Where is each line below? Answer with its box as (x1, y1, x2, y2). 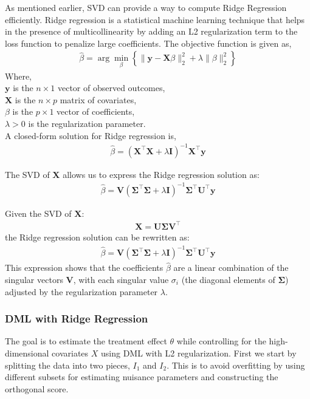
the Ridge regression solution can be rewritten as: (5, 230, 190, 243)
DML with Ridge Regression (5, 311, 148, 326)
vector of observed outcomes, (57, 81, 165, 94)
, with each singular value (73, 273, 169, 285)
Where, (5, 69, 32, 82)
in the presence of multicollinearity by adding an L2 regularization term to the (5, 25, 298, 38)
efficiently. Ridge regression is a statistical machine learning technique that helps (5, 13, 305, 26)
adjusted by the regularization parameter (5, 285, 158, 298)
